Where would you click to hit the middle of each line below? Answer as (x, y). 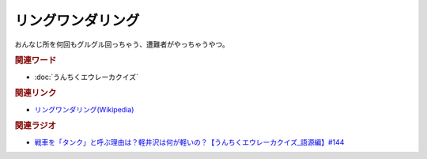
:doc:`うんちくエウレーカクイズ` (86, 77)
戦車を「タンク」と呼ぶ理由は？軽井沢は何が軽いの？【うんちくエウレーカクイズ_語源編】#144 (189, 142)
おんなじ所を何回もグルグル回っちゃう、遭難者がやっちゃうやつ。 (122, 44)
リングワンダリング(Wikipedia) (84, 109)
